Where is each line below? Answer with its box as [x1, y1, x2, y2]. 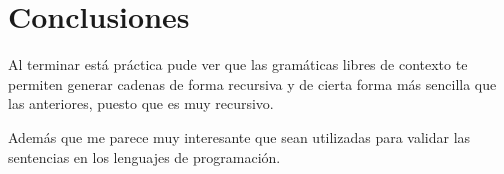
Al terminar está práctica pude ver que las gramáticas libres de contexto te [8, 54, 468, 75]
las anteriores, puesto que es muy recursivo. [8, 93, 274, 114]
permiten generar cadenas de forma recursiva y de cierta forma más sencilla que [8, 73, 497, 94]
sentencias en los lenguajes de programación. [8, 146, 281, 167]
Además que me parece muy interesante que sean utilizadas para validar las [8, 126, 471, 147]
